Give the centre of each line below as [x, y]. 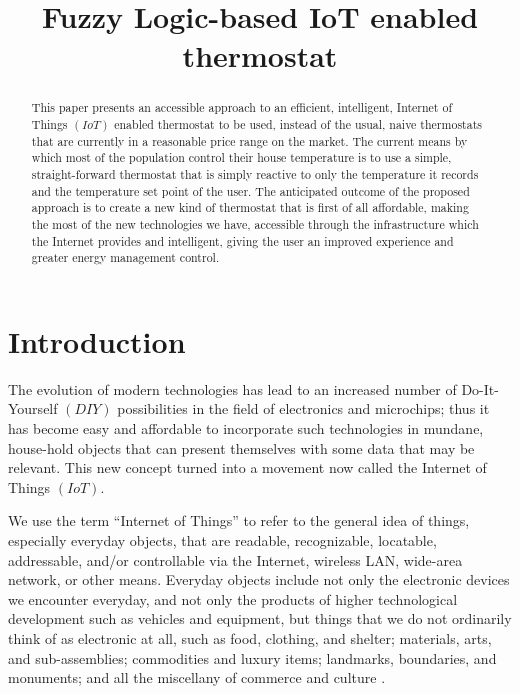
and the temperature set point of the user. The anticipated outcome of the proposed [250, 190]
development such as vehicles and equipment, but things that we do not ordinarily [260, 618]
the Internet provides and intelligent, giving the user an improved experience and [242, 240]
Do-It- [480, 388]
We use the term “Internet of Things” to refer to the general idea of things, [239, 520]
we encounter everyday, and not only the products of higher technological [233, 598]
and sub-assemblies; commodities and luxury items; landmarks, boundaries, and [252, 657]
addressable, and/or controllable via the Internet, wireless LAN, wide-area [235, 559]
